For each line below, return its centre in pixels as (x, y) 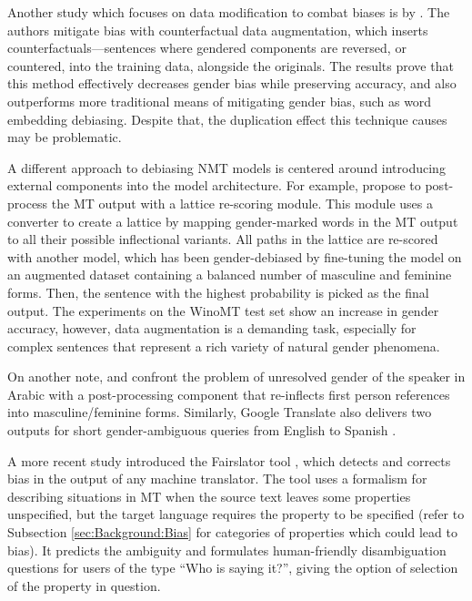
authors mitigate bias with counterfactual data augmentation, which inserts (218, 30)
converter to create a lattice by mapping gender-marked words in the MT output (233, 221)
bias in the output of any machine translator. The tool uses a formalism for (217, 479)
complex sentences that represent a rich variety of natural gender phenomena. (224, 346)
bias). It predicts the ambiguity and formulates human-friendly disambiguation (227, 550)
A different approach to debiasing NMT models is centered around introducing (226, 167)
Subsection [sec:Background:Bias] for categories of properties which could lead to (232, 532)
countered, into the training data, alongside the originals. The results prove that (231, 65)
